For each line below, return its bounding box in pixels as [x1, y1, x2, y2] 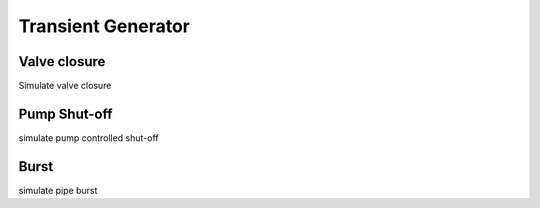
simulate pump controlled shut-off [18, 131, 159, 144]
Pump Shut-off [18, 105, 113, 122]
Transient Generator [18, 15, 190, 37]
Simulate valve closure [18, 80, 112, 92]
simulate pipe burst [18, 184, 98, 196]
